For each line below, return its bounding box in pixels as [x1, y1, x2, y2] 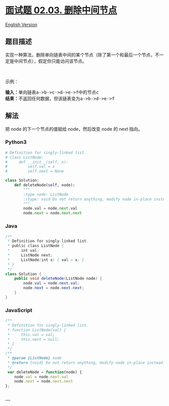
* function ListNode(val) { [7, 328, 66, 333]
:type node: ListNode [23, 192, 69, 197]
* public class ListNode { [7, 243, 64, 249]
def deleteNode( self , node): [14, 183, 75, 188]
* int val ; [7, 248, 39, 253]
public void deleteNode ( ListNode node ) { [14, 276, 102, 281]
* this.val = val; [7, 332, 55, 337]
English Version [5, 21, 38, 28]
